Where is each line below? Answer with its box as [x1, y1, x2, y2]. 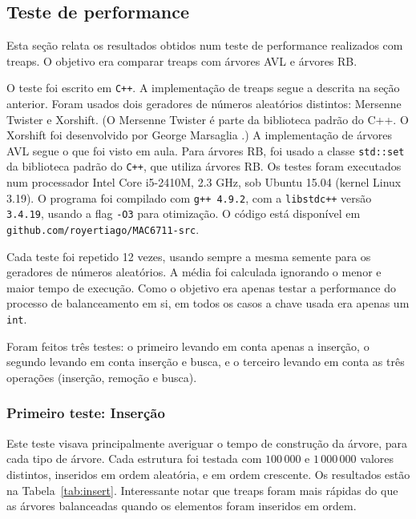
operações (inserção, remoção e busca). [6, 368, 197, 385]
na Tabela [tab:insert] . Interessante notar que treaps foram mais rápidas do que [6, 481, 398, 498]
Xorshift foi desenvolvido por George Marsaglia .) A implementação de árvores [6, 127, 392, 143]
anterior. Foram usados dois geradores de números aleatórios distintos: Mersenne [6, 95, 402, 112]
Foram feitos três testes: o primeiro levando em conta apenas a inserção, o [6, 337, 370, 354]
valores [360, 450, 394, 467]
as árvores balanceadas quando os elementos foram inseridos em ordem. [6, 497, 357, 514]
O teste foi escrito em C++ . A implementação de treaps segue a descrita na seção [6, 79, 400, 96]
